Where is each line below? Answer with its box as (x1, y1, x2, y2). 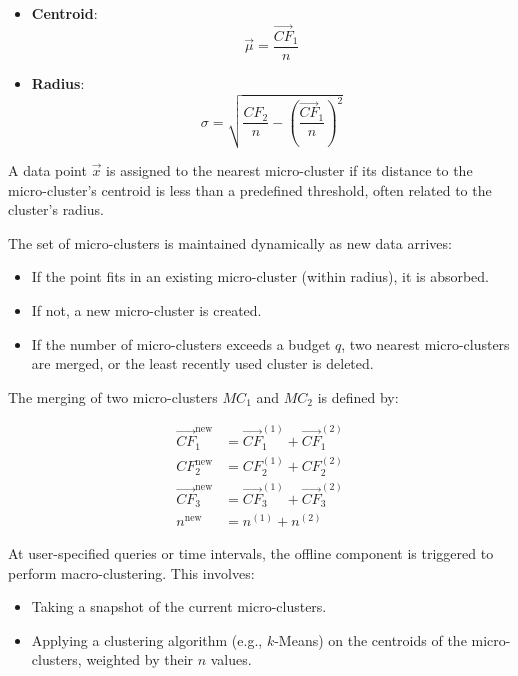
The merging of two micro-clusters (8, 386, 218, 407)
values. (210, 649, 252, 670)
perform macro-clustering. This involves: (8, 562, 255, 583)
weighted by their (86, 649, 194, 670)
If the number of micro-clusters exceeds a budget (31, 333, 331, 354)
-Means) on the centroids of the (274, 629, 467, 650)
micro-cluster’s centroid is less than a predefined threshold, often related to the (8, 179, 492, 200)
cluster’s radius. (8, 199, 104, 220)
